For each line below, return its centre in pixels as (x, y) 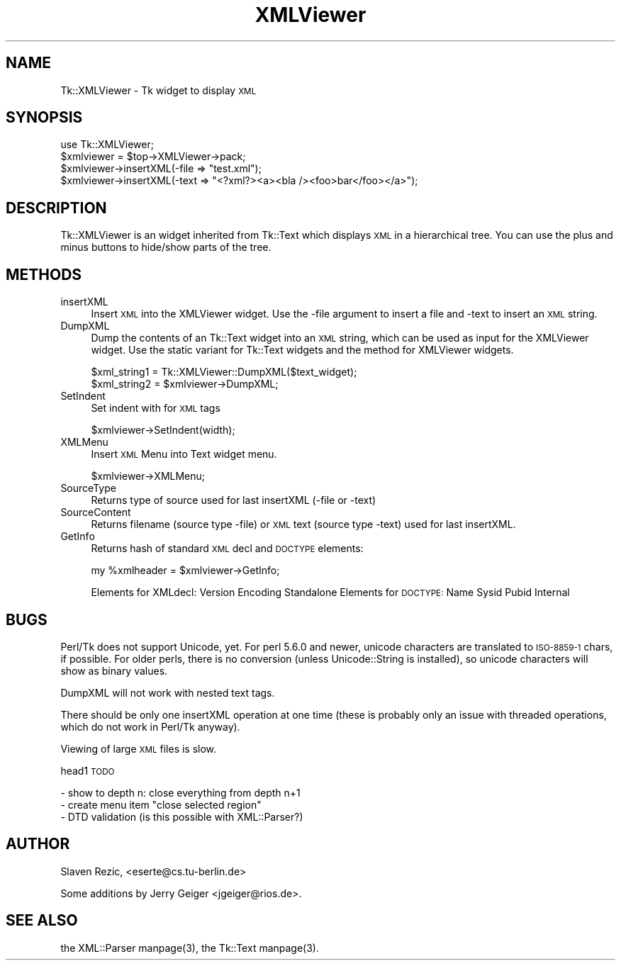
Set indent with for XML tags (156, 408)
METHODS (44, 274)
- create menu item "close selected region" (161, 804)
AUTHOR (38, 844)
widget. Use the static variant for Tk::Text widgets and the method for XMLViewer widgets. (302, 350)
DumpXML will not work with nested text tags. (168, 692)
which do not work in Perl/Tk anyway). (150, 726)
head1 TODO (88, 770)
